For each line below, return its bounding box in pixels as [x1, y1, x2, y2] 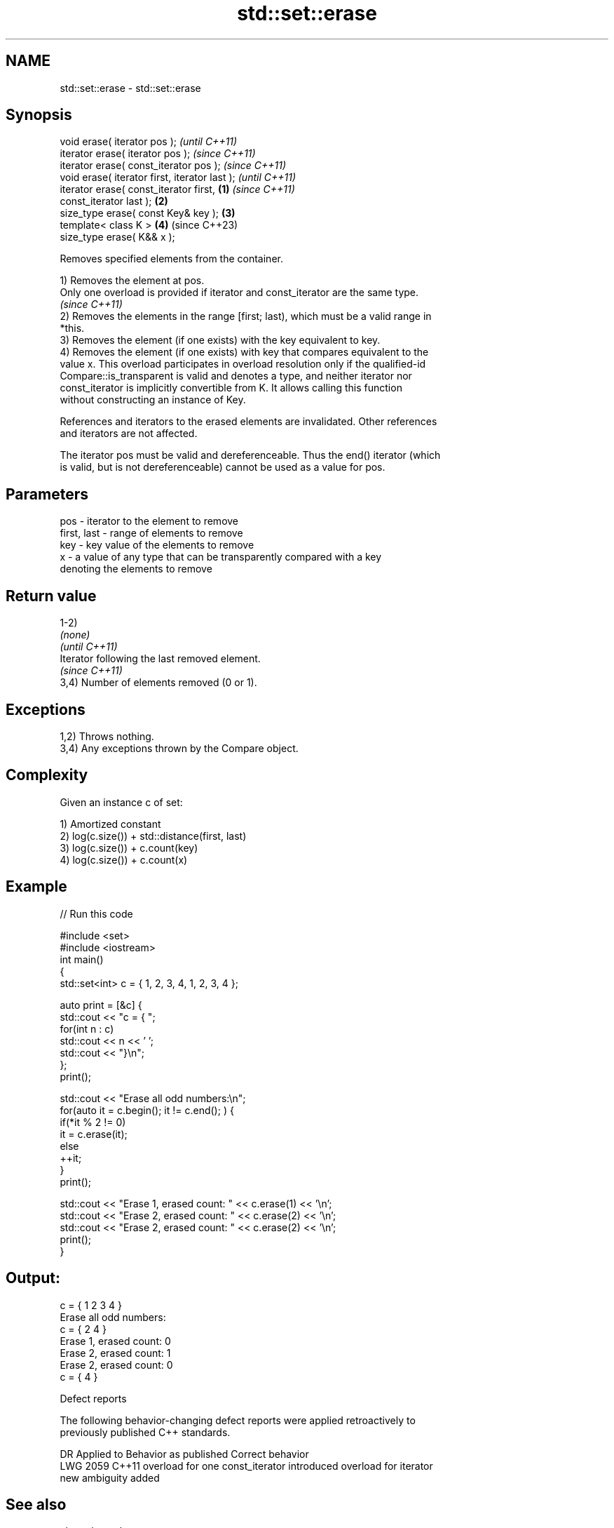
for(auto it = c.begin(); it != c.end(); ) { [60, 1104, 234, 1116]
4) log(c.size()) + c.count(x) [60, 853, 188, 866]
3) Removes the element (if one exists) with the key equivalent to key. [60, 334, 381, 347]
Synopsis [6, 106, 72, 124]
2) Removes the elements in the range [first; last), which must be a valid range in [60, 310, 432, 323]
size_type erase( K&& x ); [60, 231, 175, 243]
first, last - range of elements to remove [60, 527, 243, 540]
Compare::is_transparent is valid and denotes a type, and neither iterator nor [60, 370, 412, 382]
